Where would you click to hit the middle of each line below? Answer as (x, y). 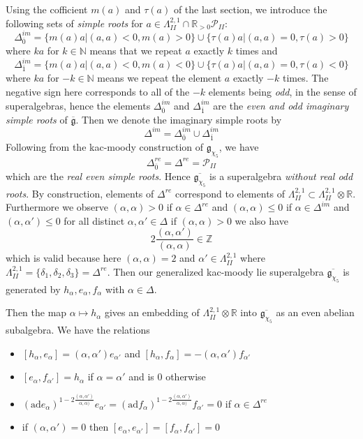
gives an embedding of (152, 312)
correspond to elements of (230, 193)
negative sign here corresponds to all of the (98, 91)
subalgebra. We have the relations (78, 330)
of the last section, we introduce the (250, 9)
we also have (261, 220)
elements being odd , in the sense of (282, 91)
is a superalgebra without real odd (281, 176)
